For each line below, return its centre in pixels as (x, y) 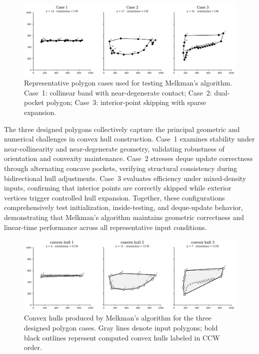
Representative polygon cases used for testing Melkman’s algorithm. (128, 83)
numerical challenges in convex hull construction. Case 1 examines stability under (129, 139)
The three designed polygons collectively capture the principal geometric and (122, 129)
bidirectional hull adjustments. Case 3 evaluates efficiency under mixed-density (125, 178)
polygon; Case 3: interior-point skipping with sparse (126, 102)
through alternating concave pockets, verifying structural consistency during (121, 168)
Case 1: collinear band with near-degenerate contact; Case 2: (118, 92)
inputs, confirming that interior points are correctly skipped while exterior (118, 188)
